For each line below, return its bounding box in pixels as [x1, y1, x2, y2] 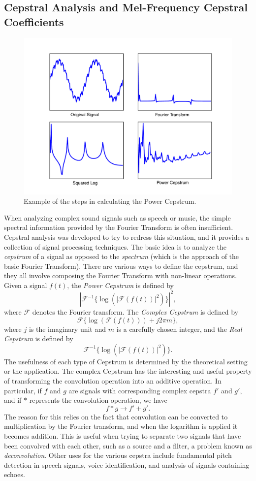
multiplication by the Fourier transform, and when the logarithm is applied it [4, 421, 238, 431]
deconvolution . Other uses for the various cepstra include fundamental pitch [4, 450, 232, 460]
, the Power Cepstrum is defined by [67, 280, 174, 290]
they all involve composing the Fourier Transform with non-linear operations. [4, 270, 237, 281]
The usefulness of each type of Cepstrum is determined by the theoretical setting [4, 356, 248, 366]
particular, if [4, 385, 42, 395]
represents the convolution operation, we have [29, 395, 167, 405]
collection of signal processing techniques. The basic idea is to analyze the [4, 241, 226, 252]
